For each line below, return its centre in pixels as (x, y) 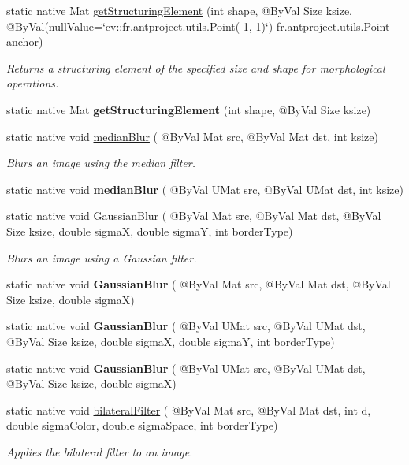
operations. (33, 83)
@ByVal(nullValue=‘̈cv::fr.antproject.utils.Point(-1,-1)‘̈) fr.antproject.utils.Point (198, 26)
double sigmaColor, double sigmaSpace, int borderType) (142, 425)
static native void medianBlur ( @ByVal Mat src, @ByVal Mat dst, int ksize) (192, 136)
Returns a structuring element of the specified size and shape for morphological (196, 67)
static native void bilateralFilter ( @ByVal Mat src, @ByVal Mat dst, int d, (189, 409)
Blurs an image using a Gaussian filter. (102, 257)
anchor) (25, 41)
